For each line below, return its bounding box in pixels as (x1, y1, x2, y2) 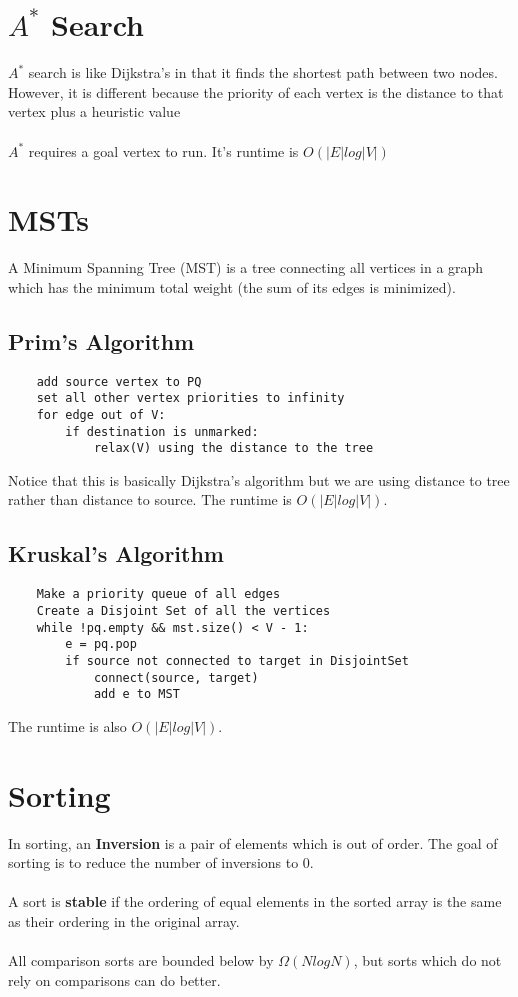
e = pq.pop (65, 637, 137, 652)
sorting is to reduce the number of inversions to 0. (8, 852, 314, 873)
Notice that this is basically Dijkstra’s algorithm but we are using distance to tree (8, 469, 510, 490)
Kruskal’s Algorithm (8, 538, 224, 569)
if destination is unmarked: (65, 424, 259, 439)
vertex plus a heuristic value (8, 101, 181, 122)
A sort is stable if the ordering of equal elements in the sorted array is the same (8, 891, 502, 912)
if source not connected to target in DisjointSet (65, 653, 409, 668)
